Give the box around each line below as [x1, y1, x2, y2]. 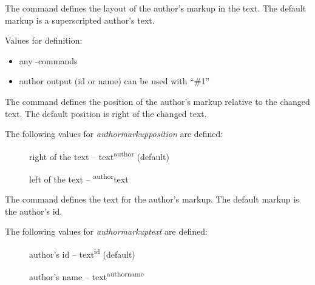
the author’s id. [5, 204, 63, 217]
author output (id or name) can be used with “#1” [19, 75, 210, 87]
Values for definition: [5, 34, 83, 47]
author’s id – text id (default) [29, 246, 135, 260]
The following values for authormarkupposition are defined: [5, 127, 223, 140]
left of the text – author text [29, 171, 129, 185]
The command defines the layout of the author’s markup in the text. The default [5, 2, 307, 14]
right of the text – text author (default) [29, 148, 169, 163]
